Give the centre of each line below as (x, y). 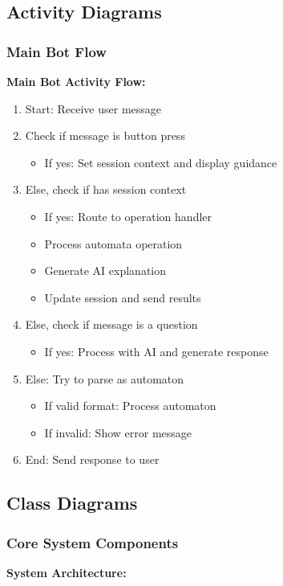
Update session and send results (123, 297)
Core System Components (93, 542)
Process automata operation (113, 243)
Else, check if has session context (106, 189)
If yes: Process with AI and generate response (156, 351)
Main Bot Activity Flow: (76, 81)
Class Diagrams (72, 503)
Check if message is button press (105, 135)
